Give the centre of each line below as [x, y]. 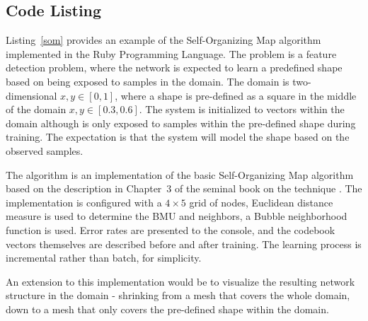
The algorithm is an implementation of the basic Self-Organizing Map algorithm [180, 174]
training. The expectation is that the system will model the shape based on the [178, 137]
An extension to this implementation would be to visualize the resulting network [180, 281]
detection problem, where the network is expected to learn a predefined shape [174, 68]
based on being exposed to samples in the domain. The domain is [148, 81]
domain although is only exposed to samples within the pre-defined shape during [181, 123]
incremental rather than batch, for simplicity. [104, 258]
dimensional [31, 95]
